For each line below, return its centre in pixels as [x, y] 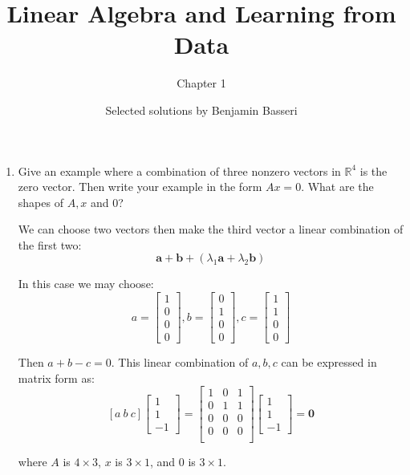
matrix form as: [56, 378]
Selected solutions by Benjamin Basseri [201, 110]
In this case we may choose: [86, 284]
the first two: [50, 244]
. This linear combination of [180, 362]
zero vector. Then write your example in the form [140, 187]
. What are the [337, 187]
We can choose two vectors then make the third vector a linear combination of [211, 229]
